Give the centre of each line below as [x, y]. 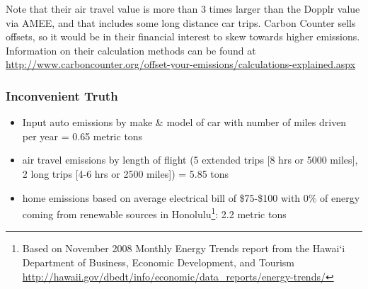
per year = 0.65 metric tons [82, 136]
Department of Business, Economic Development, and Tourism [158, 262]
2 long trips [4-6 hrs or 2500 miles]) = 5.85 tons [126, 173]
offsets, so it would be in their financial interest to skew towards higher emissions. [183, 36]
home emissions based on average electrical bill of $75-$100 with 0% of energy [191, 197]
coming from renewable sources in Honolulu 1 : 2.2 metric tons [154, 213]
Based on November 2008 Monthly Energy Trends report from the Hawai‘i [184, 248]
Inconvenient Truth [62, 95]
